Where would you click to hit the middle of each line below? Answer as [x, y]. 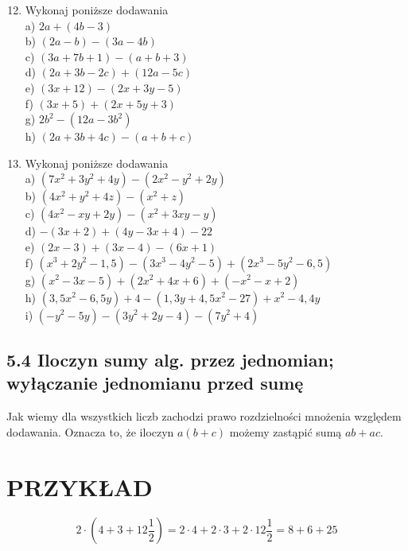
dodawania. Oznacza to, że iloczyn [90, 431]
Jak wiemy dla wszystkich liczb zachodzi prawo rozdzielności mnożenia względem [204, 416]
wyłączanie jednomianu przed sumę [155, 383]
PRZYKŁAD [80, 486]
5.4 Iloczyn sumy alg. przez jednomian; [170, 359]
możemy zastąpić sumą [286, 431]
